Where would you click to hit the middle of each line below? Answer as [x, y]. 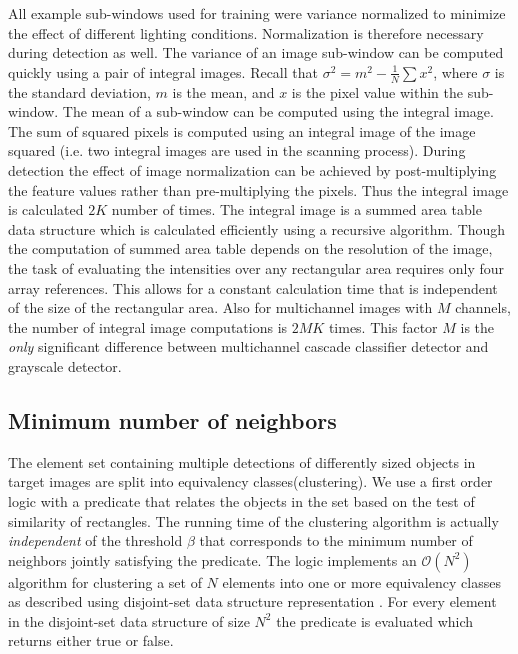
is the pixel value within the [377, 91]
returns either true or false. [91, 640]
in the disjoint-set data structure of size [129, 620]
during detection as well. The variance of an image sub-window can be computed [256, 52]
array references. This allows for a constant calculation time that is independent [253, 287]
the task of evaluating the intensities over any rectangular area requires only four [256, 267]
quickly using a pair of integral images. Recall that [163, 71]
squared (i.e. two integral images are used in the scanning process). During [237, 150]
